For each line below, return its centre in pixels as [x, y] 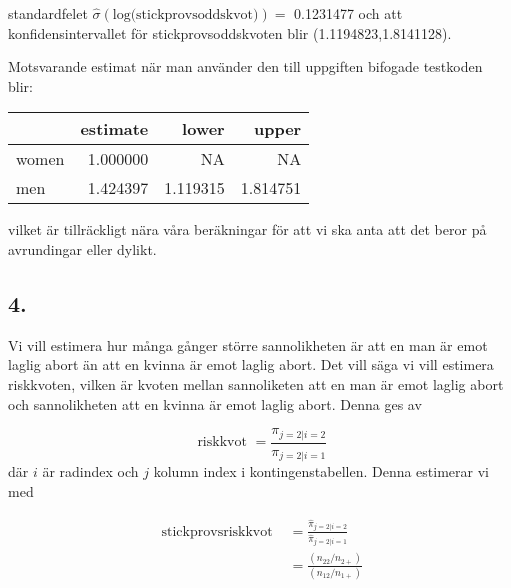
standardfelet [48, 13]
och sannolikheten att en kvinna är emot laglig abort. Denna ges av [215, 403]
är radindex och [90, 471]
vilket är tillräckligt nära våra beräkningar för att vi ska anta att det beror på [247, 229]
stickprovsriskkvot [217, 531]
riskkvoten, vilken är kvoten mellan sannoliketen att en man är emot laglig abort [256, 383]
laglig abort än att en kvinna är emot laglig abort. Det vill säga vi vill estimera [251, 364]
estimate [114, 129]
